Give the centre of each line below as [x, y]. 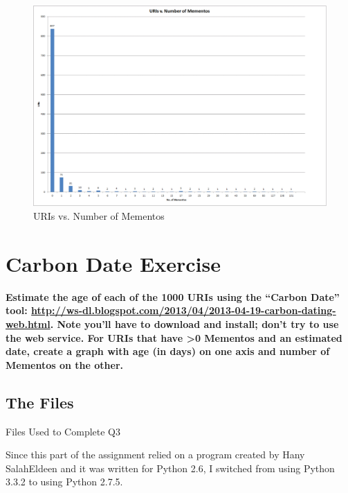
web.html [28, 323]
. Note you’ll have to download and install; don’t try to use [194, 323]
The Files [40, 402]
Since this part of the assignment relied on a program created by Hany [155, 455]
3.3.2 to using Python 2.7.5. [64, 482]
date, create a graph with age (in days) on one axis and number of [168, 351]
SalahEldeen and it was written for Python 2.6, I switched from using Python [170, 468]
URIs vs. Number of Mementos [99, 216]
